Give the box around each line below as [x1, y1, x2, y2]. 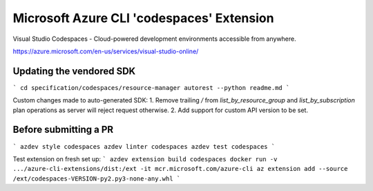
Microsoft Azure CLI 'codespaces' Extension [12, 10, 274, 26]
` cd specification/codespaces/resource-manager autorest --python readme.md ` [12, 84, 290, 91]
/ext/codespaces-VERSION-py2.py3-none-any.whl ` [12, 174, 181, 183]
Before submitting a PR [12, 124, 114, 136]
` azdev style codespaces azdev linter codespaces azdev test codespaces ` [12, 143, 276, 150]
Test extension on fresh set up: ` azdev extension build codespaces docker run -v [12, 154, 278, 163]
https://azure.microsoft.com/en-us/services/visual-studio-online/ [12, 47, 199, 55]
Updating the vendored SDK [12, 65, 136, 77]
